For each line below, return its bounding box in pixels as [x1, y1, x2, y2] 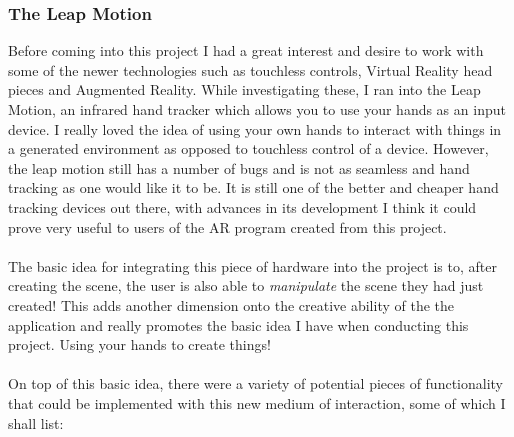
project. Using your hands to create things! [8, 334, 271, 355]
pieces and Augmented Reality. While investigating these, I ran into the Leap [8, 79, 481, 100]
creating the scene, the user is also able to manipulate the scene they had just [8, 275, 484, 296]
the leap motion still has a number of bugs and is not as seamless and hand [8, 157, 470, 178]
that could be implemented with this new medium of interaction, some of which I [8, 392, 506, 413]
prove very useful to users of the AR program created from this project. [8, 216, 447, 237]
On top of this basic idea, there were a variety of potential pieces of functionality [8, 373, 504, 394]
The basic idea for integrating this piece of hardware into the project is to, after [8, 255, 497, 276]
